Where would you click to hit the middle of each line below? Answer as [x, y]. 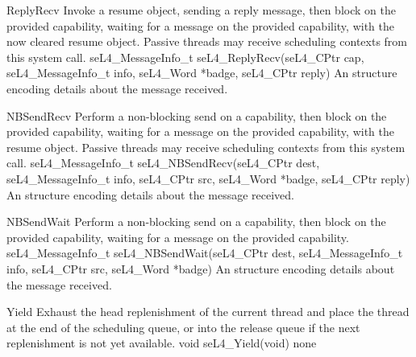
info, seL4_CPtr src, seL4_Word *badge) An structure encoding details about [201, 268]
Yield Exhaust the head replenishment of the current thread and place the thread [208, 312]
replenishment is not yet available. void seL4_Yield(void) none [162, 343]
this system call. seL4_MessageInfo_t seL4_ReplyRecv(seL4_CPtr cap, [185, 57]
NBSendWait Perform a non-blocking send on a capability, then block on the [196, 222]
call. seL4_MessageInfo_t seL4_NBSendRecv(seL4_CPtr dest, [163, 163]
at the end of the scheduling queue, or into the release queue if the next [183, 327]
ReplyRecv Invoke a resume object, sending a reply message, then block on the [201, 10]
